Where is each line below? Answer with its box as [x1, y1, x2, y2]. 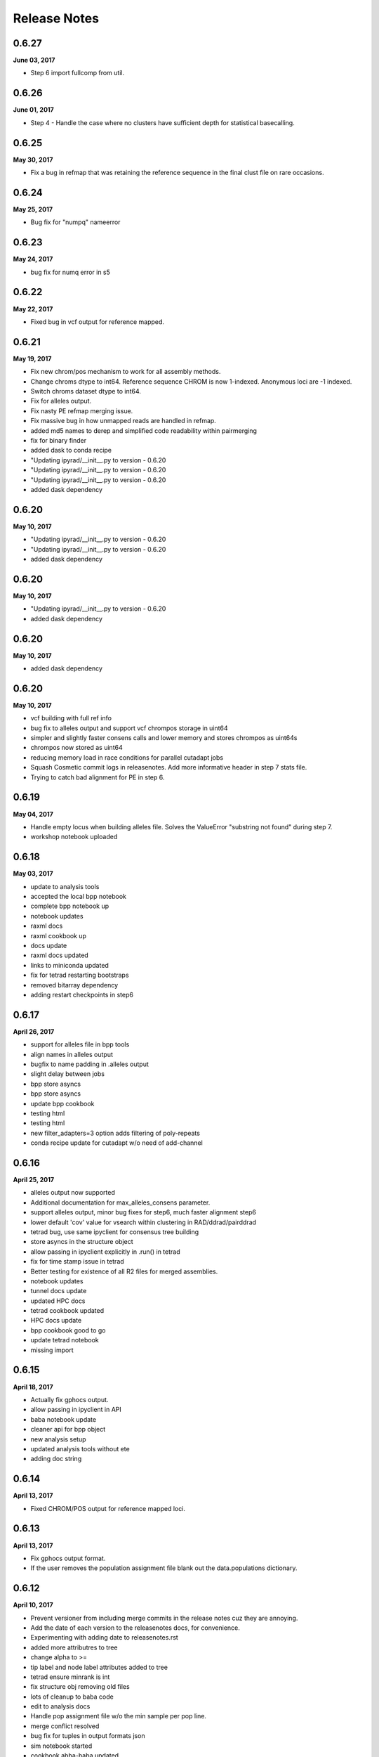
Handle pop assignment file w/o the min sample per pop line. [30, 1712, 207, 1720]
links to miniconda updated [30, 961, 109, 969]
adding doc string [30, 1455, 82, 1463]
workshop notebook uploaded [30, 833, 118, 841]
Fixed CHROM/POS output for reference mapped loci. [30, 1504, 186, 1512]
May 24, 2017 [13, 255, 53, 264]
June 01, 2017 [13, 105, 54, 114]
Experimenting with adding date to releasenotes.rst [30, 1633, 178, 1642]
